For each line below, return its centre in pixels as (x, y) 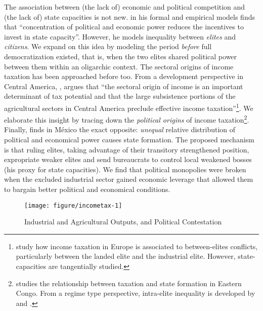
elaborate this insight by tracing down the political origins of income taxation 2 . (127, 119)
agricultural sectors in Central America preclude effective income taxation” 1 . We (129, 107)
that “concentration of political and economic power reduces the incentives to (124, 27)
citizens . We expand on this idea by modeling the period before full (108, 46)
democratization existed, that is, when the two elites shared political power (121, 56)
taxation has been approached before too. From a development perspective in (124, 76)
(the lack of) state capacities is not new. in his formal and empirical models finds (129, 16)
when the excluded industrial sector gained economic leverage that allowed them (129, 179)
